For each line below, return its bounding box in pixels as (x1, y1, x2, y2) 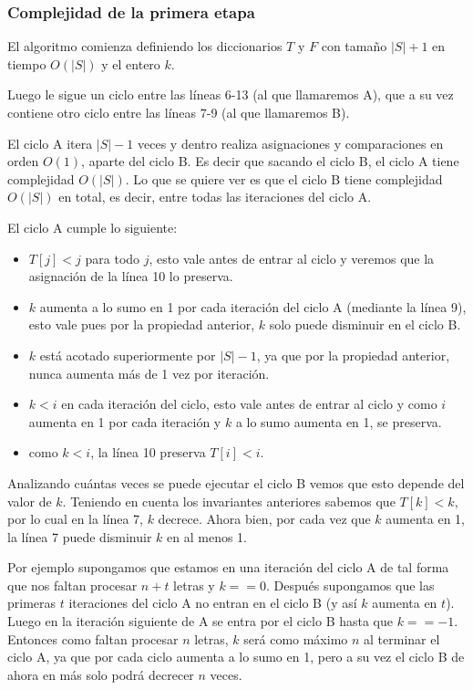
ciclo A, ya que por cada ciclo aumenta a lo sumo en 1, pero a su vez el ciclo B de (7, 647, 465, 666)
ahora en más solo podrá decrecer (7, 664, 194, 684)
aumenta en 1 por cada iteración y (28, 412, 221, 431)
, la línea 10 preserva (90, 443, 206, 462)
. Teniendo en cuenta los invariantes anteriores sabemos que (62, 491, 396, 510)
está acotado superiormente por (39, 345, 216, 364)
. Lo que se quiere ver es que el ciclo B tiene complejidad (125, 169, 443, 188)
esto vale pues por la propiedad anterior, (28, 315, 255, 334)
